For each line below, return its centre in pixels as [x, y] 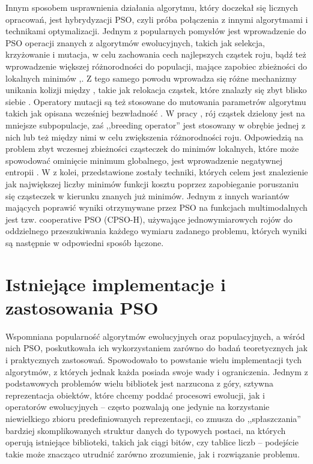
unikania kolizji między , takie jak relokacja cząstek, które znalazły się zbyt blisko [156, 90]
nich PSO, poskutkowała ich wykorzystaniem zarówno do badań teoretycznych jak [156, 348]
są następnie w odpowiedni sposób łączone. [85, 242]
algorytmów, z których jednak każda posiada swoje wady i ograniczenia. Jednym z [157, 371]
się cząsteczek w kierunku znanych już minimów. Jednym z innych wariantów [147, 195]
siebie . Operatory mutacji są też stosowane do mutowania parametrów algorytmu [156, 101]
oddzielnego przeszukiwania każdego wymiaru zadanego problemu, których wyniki [156, 231]
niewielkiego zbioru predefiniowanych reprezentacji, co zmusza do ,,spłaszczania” [153, 418]
